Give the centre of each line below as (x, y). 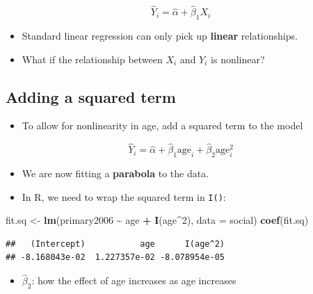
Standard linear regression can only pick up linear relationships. (160, 36)
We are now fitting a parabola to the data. (115, 173)
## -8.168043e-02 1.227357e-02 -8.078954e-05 (115, 258)
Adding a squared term (91, 96)
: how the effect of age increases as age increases (134, 280)
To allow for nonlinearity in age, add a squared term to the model (162, 125)
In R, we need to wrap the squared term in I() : (124, 196)
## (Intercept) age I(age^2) (115, 244)
